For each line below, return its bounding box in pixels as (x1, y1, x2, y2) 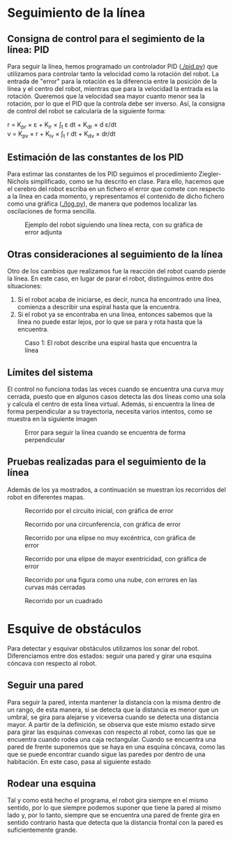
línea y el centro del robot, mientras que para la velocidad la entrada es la (7, 85, 218, 92)
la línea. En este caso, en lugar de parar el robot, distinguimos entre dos (7, 274, 214, 283)
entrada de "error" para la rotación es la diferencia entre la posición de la (7, 77, 218, 85)
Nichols (7, 177, 29, 186)
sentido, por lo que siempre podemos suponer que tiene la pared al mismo (7, 803, 222, 812)
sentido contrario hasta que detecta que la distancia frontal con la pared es (7, 819, 223, 827)
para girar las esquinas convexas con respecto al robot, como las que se (7, 728, 216, 736)
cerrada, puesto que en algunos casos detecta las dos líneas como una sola (7, 393, 226, 401)
